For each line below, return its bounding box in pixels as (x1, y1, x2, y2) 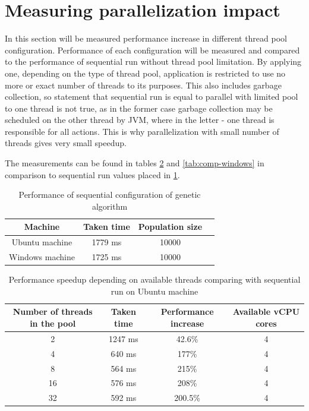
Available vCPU (232, 305, 300, 318)
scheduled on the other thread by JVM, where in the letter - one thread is (5, 113, 275, 126)
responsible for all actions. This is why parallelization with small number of (5, 125, 279, 137)
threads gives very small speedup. (5, 137, 127, 149)
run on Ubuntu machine (111, 284, 198, 297)
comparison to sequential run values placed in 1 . (5, 168, 180, 181)
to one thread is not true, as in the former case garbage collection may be (5, 102, 273, 114)
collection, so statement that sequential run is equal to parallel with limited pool (5, 90, 298, 103)
